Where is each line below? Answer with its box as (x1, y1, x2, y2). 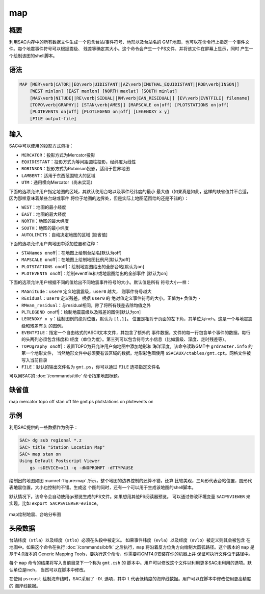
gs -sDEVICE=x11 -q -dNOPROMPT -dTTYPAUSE (29, 465, 133, 470)
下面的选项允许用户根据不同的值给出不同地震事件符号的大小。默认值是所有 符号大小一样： (9, 280, 191, 285)
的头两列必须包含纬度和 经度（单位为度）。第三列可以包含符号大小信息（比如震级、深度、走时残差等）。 (21, 336, 229, 342)
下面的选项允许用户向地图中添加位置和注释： (9, 241, 100, 247)
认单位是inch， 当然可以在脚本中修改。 (9, 567, 88, 572)
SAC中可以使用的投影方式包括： (9, 143, 74, 149)
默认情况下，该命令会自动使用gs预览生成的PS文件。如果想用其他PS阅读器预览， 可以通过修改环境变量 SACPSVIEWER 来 (9, 493, 251, 499)
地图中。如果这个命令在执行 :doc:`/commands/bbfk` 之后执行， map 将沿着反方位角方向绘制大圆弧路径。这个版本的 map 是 (9, 544, 255, 550)
